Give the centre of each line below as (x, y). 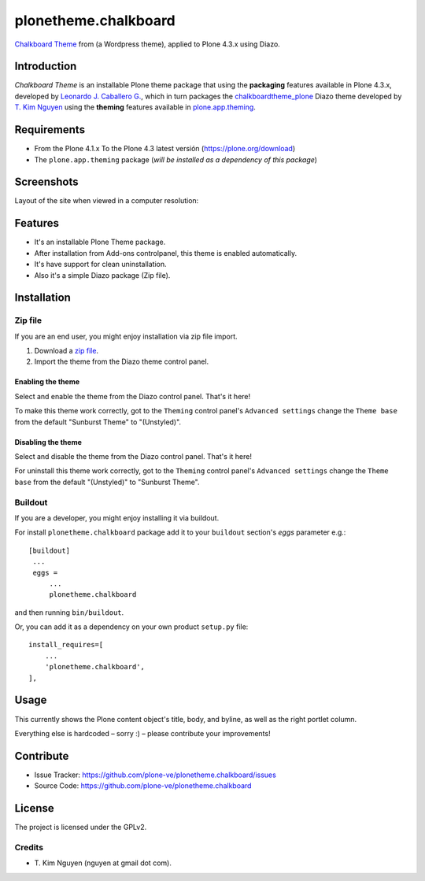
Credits (29, 847)
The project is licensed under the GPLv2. (81, 827)
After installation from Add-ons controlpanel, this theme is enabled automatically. (166, 253)
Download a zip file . (66, 351)
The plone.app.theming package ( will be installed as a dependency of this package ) (176, 159)
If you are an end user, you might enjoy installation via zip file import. (126, 336)
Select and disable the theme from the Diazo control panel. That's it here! (133, 457)
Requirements (50, 130)
